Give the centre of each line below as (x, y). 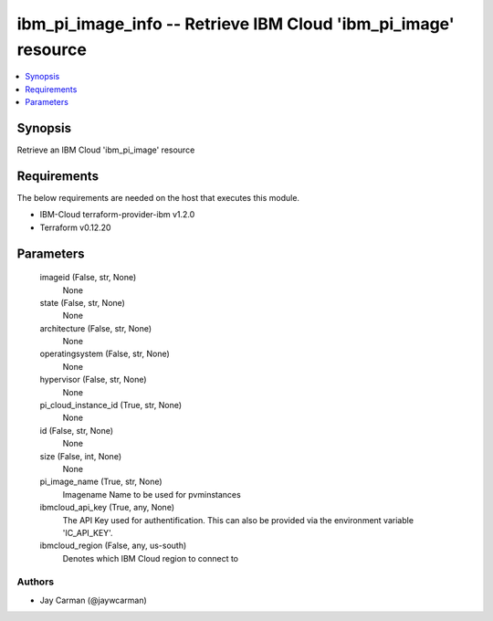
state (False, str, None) (82, 302)
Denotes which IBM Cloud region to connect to (151, 558)
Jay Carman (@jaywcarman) (94, 600)
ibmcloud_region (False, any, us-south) (113, 546)
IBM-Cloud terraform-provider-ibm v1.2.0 (117, 215)
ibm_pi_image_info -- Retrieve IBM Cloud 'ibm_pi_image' (236, 24)
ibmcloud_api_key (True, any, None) (107, 508)
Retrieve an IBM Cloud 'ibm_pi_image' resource (106, 150)
